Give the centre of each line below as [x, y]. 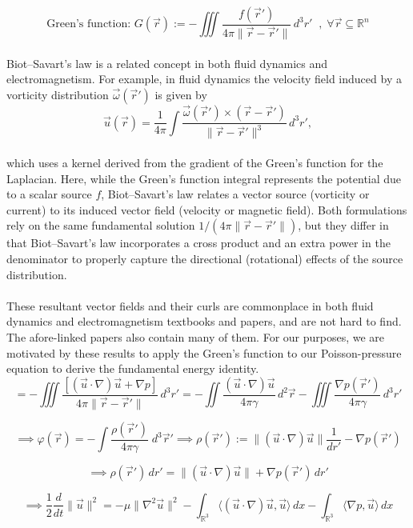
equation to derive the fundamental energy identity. [133, 368]
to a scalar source [49, 194]
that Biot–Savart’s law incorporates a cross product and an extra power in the [198, 243]
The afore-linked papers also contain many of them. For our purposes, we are [196, 337]
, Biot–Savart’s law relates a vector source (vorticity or [235, 194]
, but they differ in [343, 225]
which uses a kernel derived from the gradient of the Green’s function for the [195, 163]
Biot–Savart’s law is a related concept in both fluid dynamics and [167, 63]
